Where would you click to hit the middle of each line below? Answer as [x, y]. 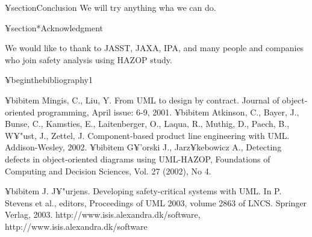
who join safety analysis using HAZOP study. [89, 59]
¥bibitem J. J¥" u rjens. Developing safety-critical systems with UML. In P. [143, 191]
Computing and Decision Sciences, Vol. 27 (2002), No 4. [108, 171]
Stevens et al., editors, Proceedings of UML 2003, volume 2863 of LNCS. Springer [156, 202]
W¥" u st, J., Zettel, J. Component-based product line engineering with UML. [147, 135]
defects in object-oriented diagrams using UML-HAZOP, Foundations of [138, 159]
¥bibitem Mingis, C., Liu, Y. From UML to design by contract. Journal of [142, 100]
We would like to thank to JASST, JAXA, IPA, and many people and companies [154, 48]
